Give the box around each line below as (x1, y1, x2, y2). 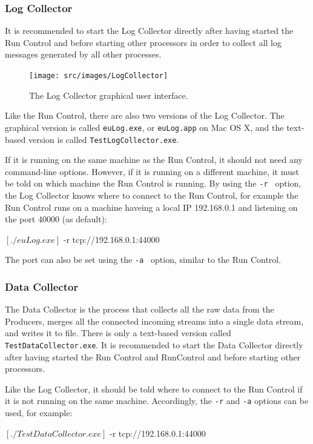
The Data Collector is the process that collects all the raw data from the (5, 303, 274, 316)
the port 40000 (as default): (5, 213, 107, 225)
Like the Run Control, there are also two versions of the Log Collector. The (5, 109, 285, 122)
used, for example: (5, 406, 73, 419)
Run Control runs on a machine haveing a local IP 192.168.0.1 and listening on (5, 200, 298, 213)
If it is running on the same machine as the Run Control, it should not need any (5, 153, 303, 166)
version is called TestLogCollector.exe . (28, 133, 179, 145)
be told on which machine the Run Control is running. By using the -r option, (5, 177, 301, 190)
